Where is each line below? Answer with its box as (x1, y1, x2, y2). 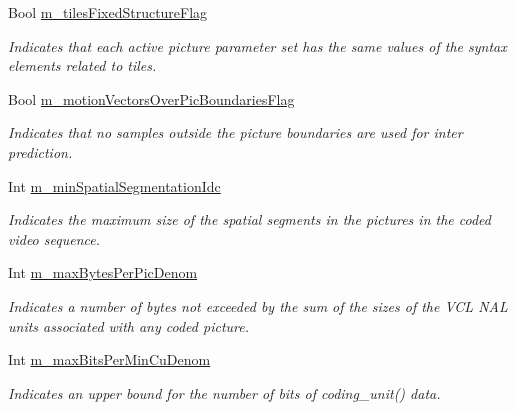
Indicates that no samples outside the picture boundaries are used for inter (8, 122, 463, 143)
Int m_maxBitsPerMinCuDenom (8, 349, 211, 370)
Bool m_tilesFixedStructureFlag (8, 2, 208, 22)
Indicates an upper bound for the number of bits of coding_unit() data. (8, 382, 441, 403)
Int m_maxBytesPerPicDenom (8, 262, 198, 283)
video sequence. (8, 228, 100, 249)
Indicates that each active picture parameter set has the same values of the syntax (8, 35, 507, 56)
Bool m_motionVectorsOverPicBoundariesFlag (8, 88, 295, 109)
